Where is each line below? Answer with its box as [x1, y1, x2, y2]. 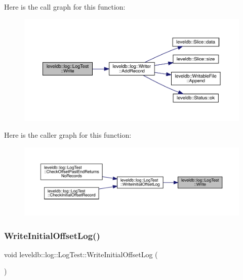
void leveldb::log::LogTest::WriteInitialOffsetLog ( [4, 249, 158, 259]
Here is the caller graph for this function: [4, 130, 132, 140]
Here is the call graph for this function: [4, 2, 126, 12]
